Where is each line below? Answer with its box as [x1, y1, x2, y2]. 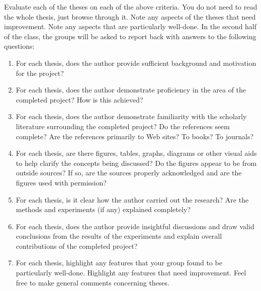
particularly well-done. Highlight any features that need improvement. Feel [16, 267, 246, 278]
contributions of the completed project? [16, 240, 138, 251]
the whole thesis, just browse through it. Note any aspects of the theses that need [4, 11, 256, 22]
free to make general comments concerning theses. [16, 277, 169, 287]
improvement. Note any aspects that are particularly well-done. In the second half [4, 21, 257, 32]
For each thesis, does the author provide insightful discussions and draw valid [16, 221, 254, 231]
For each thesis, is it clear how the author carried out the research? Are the [16, 194, 249, 205]
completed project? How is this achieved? [16, 94, 143, 105]
